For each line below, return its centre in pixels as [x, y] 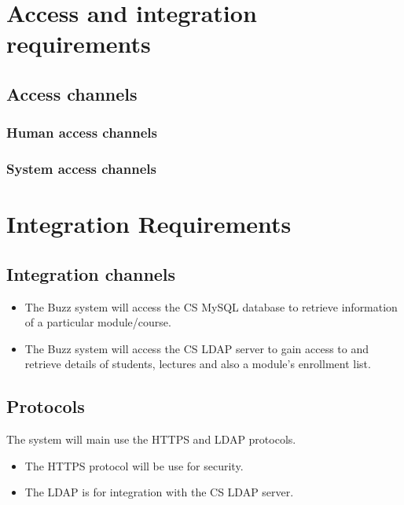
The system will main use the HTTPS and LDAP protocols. [151, 439]
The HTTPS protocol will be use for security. [134, 465]
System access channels [81, 169]
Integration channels [91, 273]
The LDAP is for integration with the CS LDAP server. [159, 492]
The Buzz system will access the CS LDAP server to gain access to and [197, 348]
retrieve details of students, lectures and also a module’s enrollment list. [198, 364]
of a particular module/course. [98, 322]
